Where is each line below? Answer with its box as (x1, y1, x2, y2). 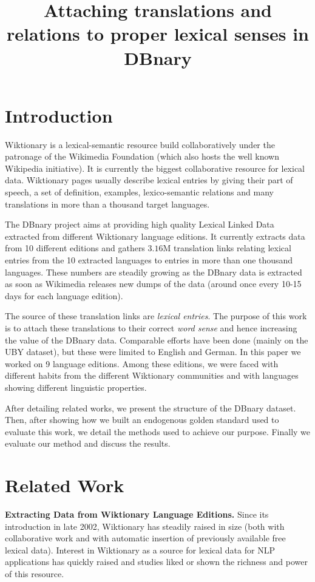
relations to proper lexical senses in (7, 21, 309, 46)
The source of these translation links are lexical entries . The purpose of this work (5, 310, 307, 322)
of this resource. (5, 567, 64, 580)
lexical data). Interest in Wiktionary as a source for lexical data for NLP (5, 543, 275, 556)
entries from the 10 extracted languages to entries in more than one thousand (5, 254, 293, 266)
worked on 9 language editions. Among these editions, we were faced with (5, 357, 279, 370)
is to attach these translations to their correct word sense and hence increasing (5, 322, 297, 334)
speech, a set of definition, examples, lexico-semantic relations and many (5, 186, 274, 198)
